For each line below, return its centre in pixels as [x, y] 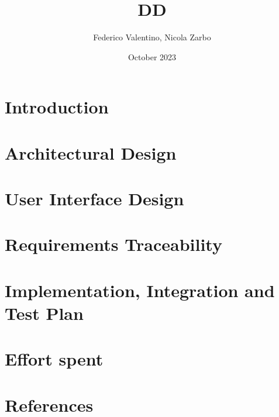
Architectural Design [91, 152]
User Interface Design [94, 199]
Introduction [57, 107]
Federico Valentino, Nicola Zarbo [152, 37]
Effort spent [54, 359]
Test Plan [44, 313]
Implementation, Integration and [140, 290]
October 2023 [152, 56]
